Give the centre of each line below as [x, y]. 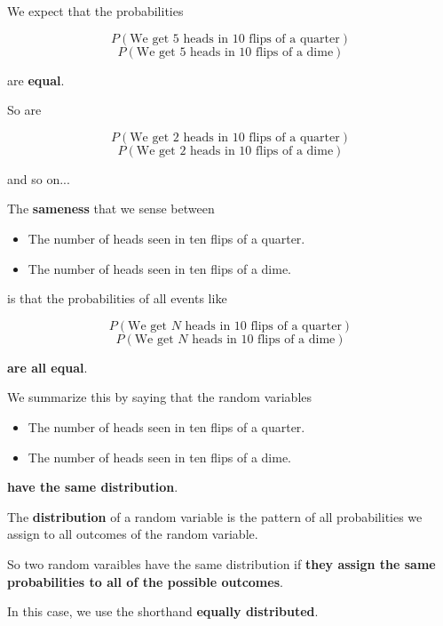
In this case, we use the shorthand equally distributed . [163, 611]
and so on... [39, 178]
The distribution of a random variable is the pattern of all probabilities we [215, 516]
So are [24, 110]
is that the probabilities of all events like [117, 298]
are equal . [36, 80]
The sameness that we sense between [111, 209]
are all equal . [47, 367]
